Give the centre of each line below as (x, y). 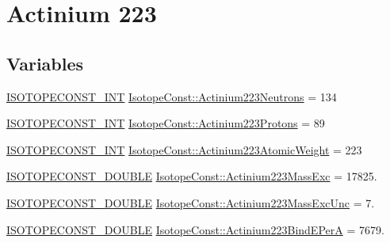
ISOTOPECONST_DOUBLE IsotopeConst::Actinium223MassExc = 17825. (192, 176)
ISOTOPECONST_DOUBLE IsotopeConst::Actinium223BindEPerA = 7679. (195, 229)
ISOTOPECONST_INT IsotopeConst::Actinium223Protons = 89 (166, 123)
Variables (45, 63)
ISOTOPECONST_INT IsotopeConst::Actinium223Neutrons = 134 (172, 96)
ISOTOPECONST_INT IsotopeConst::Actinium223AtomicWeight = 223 (184, 149)
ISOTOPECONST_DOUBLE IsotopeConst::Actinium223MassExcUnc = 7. (191, 202)
